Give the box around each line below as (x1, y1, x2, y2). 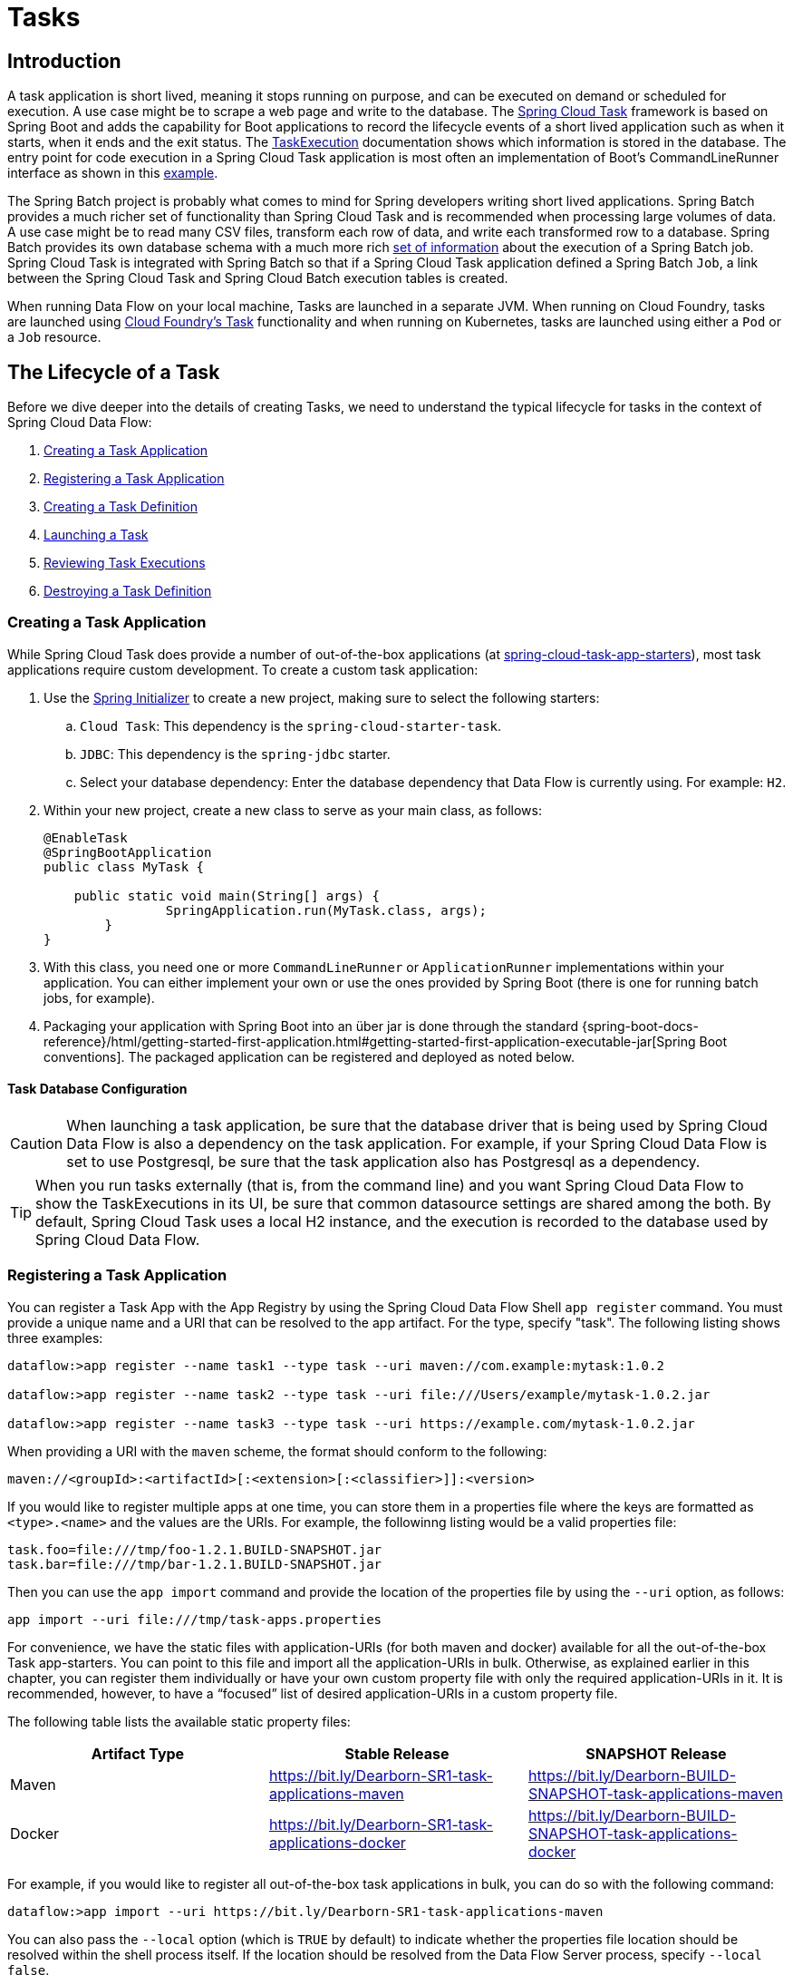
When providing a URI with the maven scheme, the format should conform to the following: (7, 1443, 547, 1459)
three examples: (7, 1329, 103, 1346)
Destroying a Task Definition (44, 583, 212, 599)
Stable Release (344, 1744, 450, 1763)
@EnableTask (44, 830, 128, 845)
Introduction (7, 49, 121, 73)
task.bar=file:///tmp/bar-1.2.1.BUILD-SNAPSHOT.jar (7, 1556, 382, 1571)
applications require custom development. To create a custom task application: (7, 661, 479, 677)
